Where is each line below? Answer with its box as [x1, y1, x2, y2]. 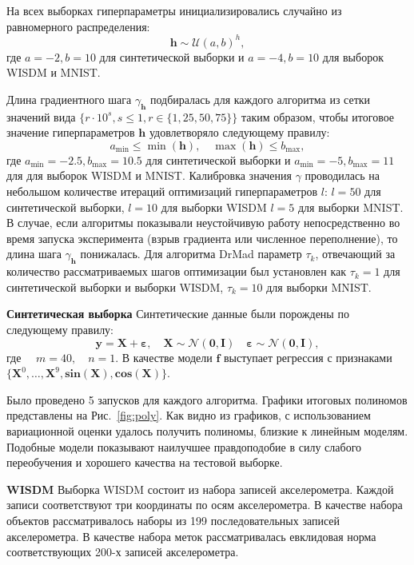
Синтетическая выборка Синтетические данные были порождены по [6, 305, 349, 322]
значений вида [6, 108, 76, 125]
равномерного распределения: [6, 18, 150, 34]
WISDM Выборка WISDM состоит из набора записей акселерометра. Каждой [6, 480, 394, 497]
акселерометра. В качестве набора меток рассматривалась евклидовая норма [6, 527, 376, 544]
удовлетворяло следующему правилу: [149, 124, 330, 141]
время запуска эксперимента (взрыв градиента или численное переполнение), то [6, 229, 398, 246]
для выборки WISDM [161, 198, 267, 215]
